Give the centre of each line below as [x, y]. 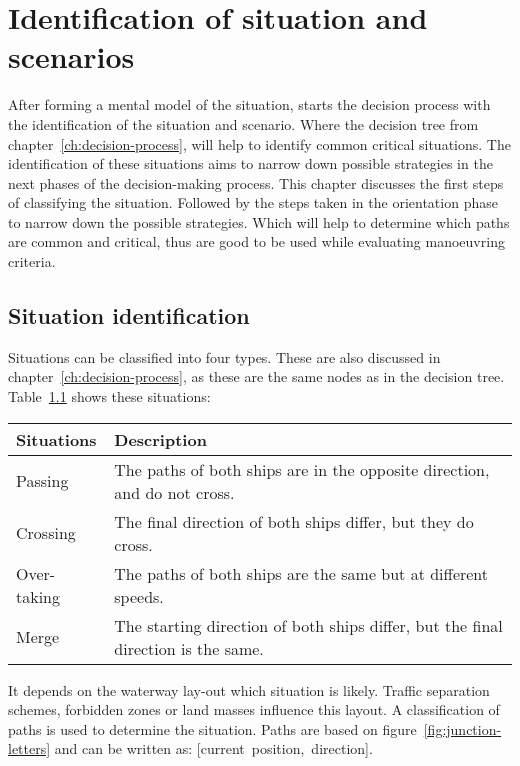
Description [160, 439]
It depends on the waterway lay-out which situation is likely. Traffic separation [249, 689]
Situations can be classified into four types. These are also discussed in [224, 356]
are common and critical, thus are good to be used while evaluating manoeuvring [256, 241]
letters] [29, 748]
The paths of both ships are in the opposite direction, [302, 469]
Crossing [46, 533]
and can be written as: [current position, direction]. [213, 748]
